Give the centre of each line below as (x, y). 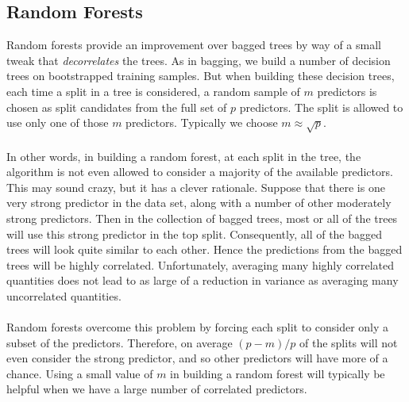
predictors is (347, 91)
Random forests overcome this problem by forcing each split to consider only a (198, 327)
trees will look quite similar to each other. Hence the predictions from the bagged (204, 249)
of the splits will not (349, 342)
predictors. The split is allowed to (321, 107)
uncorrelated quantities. (64, 295)
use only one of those (58, 123)
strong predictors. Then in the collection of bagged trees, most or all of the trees (202, 218)
